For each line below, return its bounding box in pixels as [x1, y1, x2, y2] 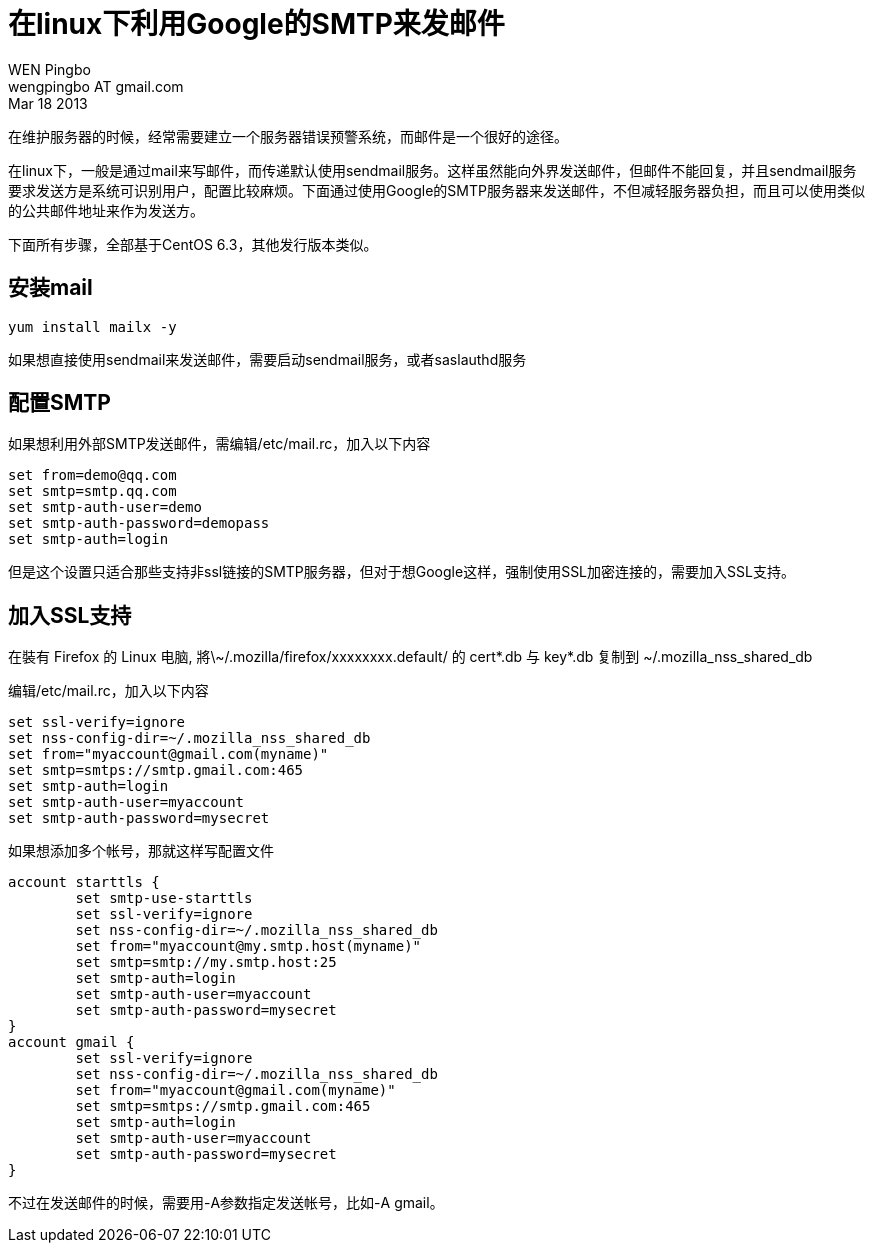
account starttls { [8, 874, 160, 891]
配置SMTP [8, 390, 111, 416]
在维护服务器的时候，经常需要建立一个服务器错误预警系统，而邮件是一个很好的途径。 [8, 127, 568, 145]
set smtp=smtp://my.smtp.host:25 [75, 954, 337, 971]
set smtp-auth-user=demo [8, 499, 202, 516]
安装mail [8, 275, 93, 301]
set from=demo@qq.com [8, 467, 177, 484]
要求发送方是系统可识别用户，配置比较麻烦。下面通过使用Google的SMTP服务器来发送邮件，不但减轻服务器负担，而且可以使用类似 [8, 181, 865, 199]
